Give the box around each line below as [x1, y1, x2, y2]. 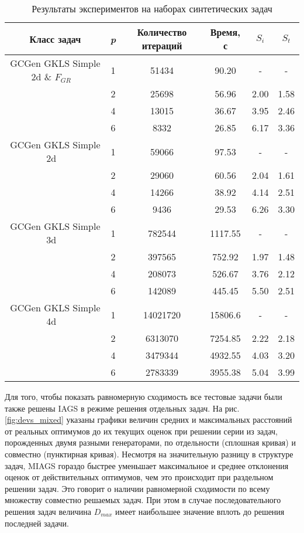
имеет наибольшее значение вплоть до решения [115, 505, 285, 517]
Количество [137, 25, 187, 39]
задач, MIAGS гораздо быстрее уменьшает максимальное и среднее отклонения [5, 459, 289, 471]
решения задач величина [5, 505, 91, 517]
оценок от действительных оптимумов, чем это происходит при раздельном [5, 471, 274, 483]
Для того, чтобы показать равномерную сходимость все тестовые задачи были [5, 391, 282, 402]
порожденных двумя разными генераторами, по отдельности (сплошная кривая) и [5, 436, 296, 449]
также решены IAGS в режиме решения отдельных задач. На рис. [5, 402, 240, 414]
